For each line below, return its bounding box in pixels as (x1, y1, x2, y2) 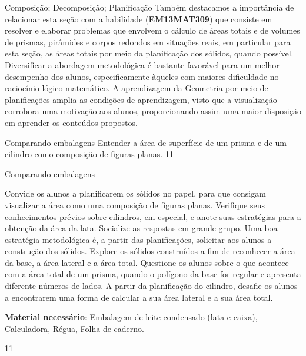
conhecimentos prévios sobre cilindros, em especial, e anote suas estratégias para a (5, 210, 301, 222)
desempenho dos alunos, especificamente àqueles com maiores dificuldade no (5, 70, 279, 82)
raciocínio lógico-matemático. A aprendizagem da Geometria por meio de (5, 82, 268, 94)
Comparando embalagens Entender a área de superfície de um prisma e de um (5, 136, 287, 148)
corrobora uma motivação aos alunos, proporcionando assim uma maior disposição (5, 105, 301, 117)
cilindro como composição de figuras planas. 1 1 (5, 148, 174, 160)
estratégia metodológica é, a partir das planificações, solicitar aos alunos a (5, 233, 272, 245)
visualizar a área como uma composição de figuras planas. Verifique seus (5, 198, 265, 211)
